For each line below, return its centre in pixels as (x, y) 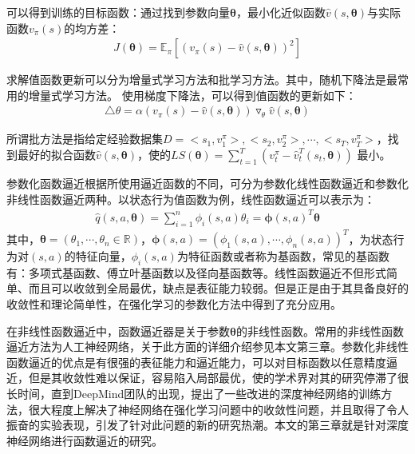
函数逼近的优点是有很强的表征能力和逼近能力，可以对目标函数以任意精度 (196, 362)
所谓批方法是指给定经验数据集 (85, 139)
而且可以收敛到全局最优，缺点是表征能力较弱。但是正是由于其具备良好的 (218, 288)
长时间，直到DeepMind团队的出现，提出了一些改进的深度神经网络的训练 (194, 393)
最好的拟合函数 (56, 155)
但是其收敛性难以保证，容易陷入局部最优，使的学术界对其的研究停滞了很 (218, 378)
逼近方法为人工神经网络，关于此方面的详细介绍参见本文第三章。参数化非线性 (207, 346)
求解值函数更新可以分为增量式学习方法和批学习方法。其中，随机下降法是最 (202, 80)
